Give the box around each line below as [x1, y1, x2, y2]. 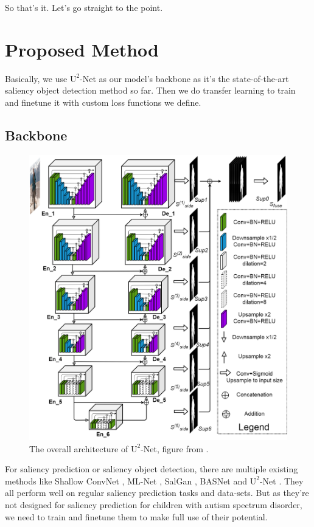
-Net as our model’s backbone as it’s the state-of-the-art [80, 72, 289, 84]
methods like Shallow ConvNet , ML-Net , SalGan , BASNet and [5, 474, 248, 487]
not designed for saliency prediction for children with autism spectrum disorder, [5, 498, 302, 511]
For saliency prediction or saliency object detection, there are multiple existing [5, 463, 298, 475]
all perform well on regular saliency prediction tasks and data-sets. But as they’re [5, 486, 309, 499]
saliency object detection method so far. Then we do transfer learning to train [5, 84, 296, 97]
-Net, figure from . [141, 442, 209, 455]
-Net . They [259, 474, 304, 487]
